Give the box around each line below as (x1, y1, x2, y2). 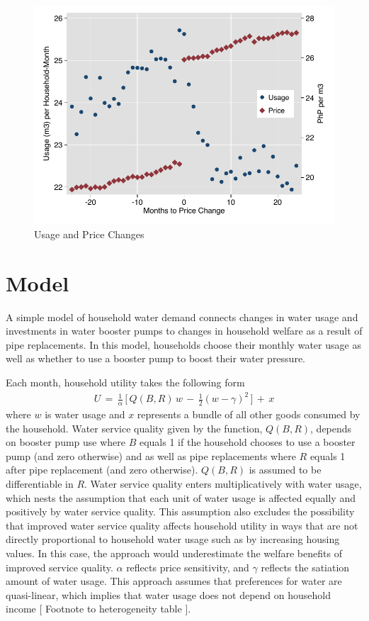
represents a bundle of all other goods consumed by (137, 407, 361, 421)
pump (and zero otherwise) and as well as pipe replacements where (6, 448, 296, 463)
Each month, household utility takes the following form (6, 375, 245, 390)
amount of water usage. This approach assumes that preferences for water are (6, 574, 342, 588)
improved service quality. (6, 559, 113, 574)
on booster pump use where (6, 435, 126, 449)
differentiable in (6, 476, 74, 491)
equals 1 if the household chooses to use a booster (139, 435, 356, 449)
